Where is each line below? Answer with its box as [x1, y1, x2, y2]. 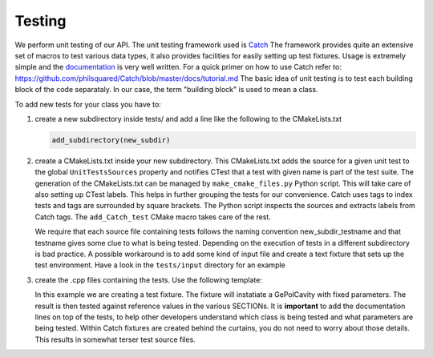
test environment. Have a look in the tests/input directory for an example [34, 260, 286, 270]
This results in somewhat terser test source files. [34, 335, 196, 344]
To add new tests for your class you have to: [14, 99, 162, 109]
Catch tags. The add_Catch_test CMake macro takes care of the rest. [34, 212, 272, 222]
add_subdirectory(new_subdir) [51, 135, 171, 144]
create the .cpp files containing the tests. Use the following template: [34, 275, 262, 284]
